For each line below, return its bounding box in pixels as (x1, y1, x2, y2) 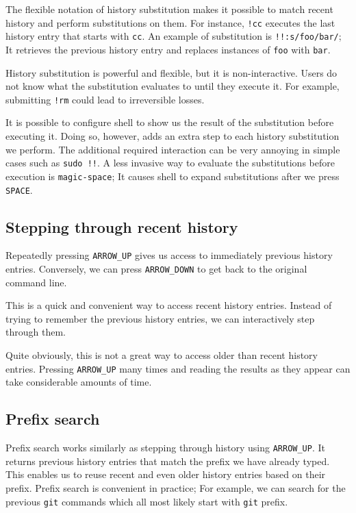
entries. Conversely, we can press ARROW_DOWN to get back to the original (5, 262, 307, 276)
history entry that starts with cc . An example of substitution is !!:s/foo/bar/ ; (5, 29, 342, 43)
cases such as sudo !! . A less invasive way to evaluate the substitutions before (5, 155, 335, 170)
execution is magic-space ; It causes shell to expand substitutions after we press (5, 168, 340, 183)
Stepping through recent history (5, 216, 238, 237)
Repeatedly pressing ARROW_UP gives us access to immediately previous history (5, 248, 333, 262)
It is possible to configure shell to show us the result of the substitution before (5, 115, 334, 129)
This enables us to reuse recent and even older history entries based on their (5, 467, 326, 481)
